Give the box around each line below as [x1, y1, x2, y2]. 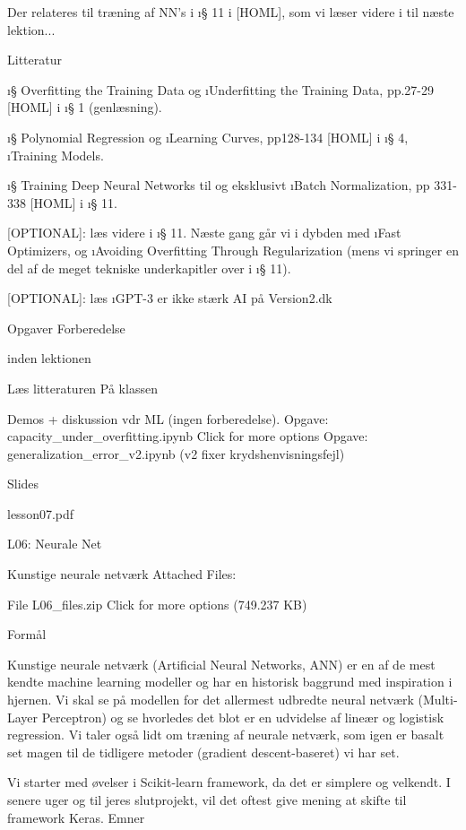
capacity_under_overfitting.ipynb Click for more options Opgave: [7, 427, 368, 445]
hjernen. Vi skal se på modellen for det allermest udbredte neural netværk [7, 690, 414, 709]
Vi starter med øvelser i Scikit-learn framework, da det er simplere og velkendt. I [7, 773, 451, 791]
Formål [7, 625, 47, 644]
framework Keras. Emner [7, 808, 145, 826]
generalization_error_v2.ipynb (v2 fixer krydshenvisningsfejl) [7, 444, 345, 463]
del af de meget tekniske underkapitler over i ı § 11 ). [7, 258, 291, 277]
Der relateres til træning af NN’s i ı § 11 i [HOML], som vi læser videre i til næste [7, 3, 454, 21]
